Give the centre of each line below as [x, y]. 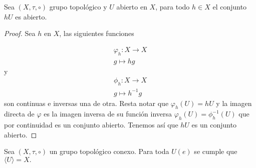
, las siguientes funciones [97, 33]
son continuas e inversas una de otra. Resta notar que [86, 103]
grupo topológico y [78, 6]
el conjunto [230, 6]
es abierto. [31, 16]
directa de [19, 114]
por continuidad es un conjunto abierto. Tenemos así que [91, 125]
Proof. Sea [20, 33]
